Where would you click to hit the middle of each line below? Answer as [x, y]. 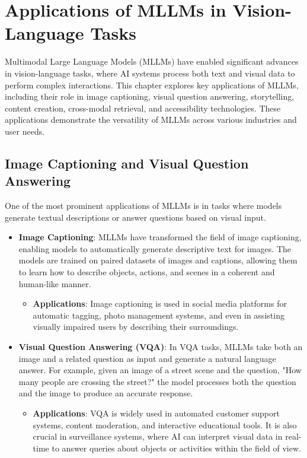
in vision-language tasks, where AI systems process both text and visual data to [150, 73]
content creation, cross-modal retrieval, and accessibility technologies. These [143, 108]
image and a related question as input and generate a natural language [147, 358]
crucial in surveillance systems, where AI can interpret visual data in [158, 436]
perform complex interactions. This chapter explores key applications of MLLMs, [152, 85]
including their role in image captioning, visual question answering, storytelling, [150, 96]
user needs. [25, 131]
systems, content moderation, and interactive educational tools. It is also [165, 424]
